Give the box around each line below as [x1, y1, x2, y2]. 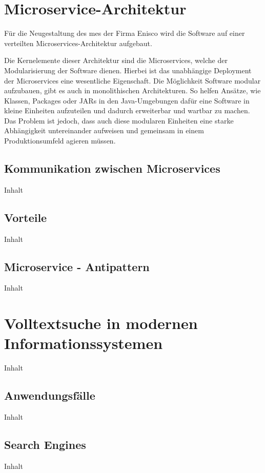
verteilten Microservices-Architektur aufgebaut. [4, 37, 152, 48]
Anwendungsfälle [4, 387, 95, 403]
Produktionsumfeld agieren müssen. [4, 135, 116, 146]
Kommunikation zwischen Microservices [4, 160, 220, 176]
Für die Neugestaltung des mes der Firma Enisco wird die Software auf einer [4, 28, 245, 38]
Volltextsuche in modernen [4, 313, 198, 334]
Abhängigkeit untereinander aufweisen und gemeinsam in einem [4, 125, 204, 136]
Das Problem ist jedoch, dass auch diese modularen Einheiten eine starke [4, 115, 234, 126]
